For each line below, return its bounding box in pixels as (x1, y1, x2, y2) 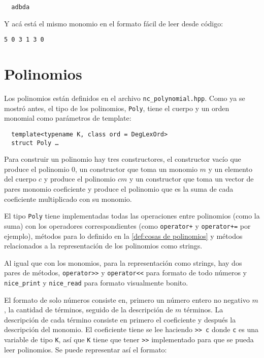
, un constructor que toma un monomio (75, 163, 197, 174)
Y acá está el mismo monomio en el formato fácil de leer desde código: (4, 18, 223, 28)
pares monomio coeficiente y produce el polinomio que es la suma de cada (4, 184, 234, 194)
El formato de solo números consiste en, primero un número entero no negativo (4, 294, 250, 305)
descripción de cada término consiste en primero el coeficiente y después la (4, 314, 236, 325)
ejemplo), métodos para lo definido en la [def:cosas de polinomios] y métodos (4, 230, 243, 241)
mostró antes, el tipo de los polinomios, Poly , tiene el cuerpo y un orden (4, 102, 229, 113)
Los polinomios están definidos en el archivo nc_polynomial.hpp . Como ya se (4, 93, 245, 103)
